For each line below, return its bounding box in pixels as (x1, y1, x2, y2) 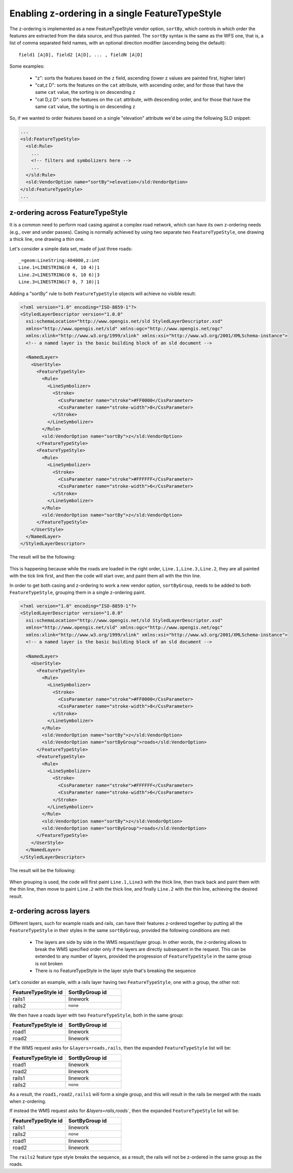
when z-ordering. (9, 1098, 47, 1104)
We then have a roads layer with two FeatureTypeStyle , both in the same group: (9, 1012, 184, 1018)
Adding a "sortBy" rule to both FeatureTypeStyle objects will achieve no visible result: (9, 290, 196, 297)
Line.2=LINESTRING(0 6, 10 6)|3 (18, 272, 100, 278)
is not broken (35, 960, 63, 966)
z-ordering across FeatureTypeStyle (9, 208, 128, 217)
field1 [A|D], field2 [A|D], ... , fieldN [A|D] (18, 52, 143, 57)
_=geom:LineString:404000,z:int (18, 258, 100, 263)
